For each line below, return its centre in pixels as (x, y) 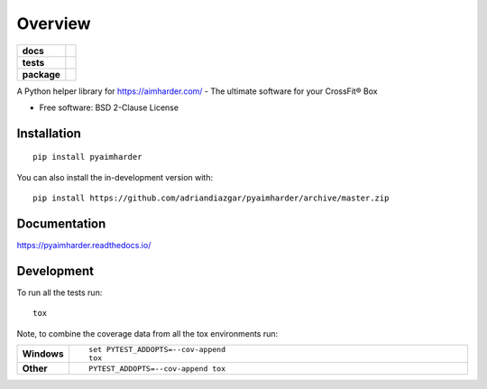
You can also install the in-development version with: (115, 177)
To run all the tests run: (60, 292)
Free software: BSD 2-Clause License (109, 107)
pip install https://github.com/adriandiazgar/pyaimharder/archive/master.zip (211, 198)
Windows (43, 354)
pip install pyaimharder (87, 157)
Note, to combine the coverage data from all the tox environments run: (147, 333)
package (41, 74)
